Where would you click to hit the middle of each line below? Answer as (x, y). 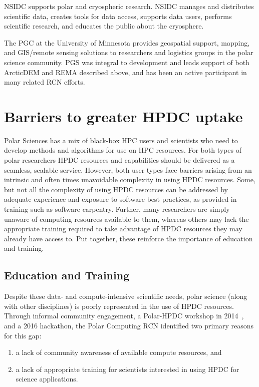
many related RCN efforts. (45, 82)
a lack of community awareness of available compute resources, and (119, 352)
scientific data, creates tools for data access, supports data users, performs (118, 16)
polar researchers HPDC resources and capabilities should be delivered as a (119, 160)
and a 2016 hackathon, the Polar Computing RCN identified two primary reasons (129, 325)
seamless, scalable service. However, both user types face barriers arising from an (128, 169)
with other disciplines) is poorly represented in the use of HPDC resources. (119, 306)
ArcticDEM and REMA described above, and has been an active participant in (125, 72)
